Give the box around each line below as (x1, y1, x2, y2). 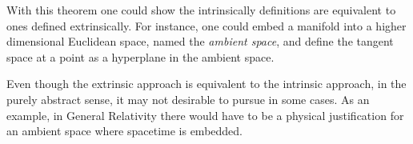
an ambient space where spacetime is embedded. (6, 122, 243, 139)
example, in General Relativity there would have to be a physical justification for (6, 106, 404, 123)
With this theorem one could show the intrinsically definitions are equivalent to (6, 2, 396, 18)
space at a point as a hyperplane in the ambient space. (6, 48, 275, 65)
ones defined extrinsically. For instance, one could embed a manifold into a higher (6, 17, 407, 34)
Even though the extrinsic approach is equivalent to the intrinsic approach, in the (6, 75, 407, 92)
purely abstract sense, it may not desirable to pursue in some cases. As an (6, 90, 370, 107)
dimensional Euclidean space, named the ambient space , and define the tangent (6, 33, 394, 50)
